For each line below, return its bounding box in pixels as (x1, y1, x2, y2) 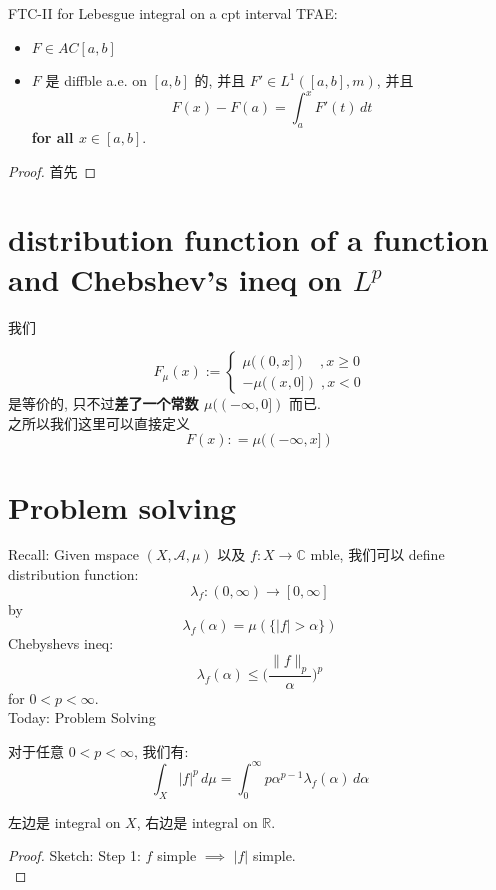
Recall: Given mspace (8, 544, 140, 565)
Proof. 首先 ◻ (8, 160, 97, 181)
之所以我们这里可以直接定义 (8, 412, 190, 433)
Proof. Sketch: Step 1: (8, 845, 141, 866)
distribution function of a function (8, 219, 489, 260)
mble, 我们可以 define (310, 544, 445, 565)
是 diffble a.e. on (45, 70, 147, 91)
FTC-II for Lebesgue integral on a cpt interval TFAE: (8, 3, 338, 23)
